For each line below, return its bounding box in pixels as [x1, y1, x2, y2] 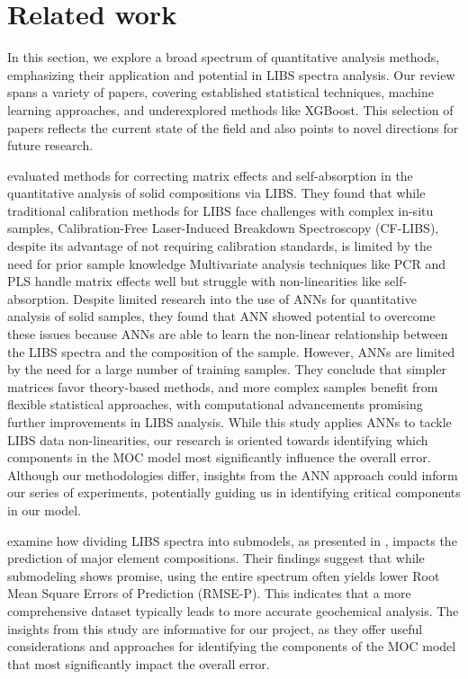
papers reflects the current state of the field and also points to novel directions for [7, 118, 459, 137]
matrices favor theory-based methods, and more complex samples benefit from [7, 377, 438, 396]
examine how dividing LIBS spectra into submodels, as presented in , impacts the [7, 531, 457, 549]
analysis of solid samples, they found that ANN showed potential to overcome [7, 307, 436, 326]
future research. [7, 136, 94, 155]
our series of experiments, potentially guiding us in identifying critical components [7, 483, 461, 502]
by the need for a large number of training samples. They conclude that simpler [7, 360, 447, 379]
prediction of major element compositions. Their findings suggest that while [7, 549, 425, 567]
